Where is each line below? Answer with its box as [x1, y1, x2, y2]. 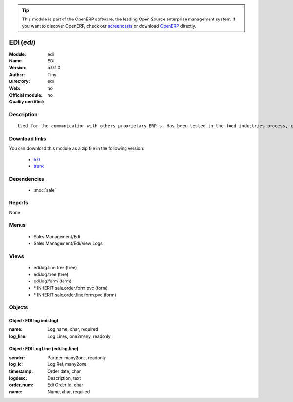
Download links [9, 135, 46, 142]
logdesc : [9, 375, 28, 381]
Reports [9, 200, 29, 206]
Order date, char [47, 368, 81, 374]
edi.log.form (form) [33, 278, 72, 284]
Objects [9, 304, 28, 311]
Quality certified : [9, 99, 45, 105]
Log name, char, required [47, 326, 99, 332]
